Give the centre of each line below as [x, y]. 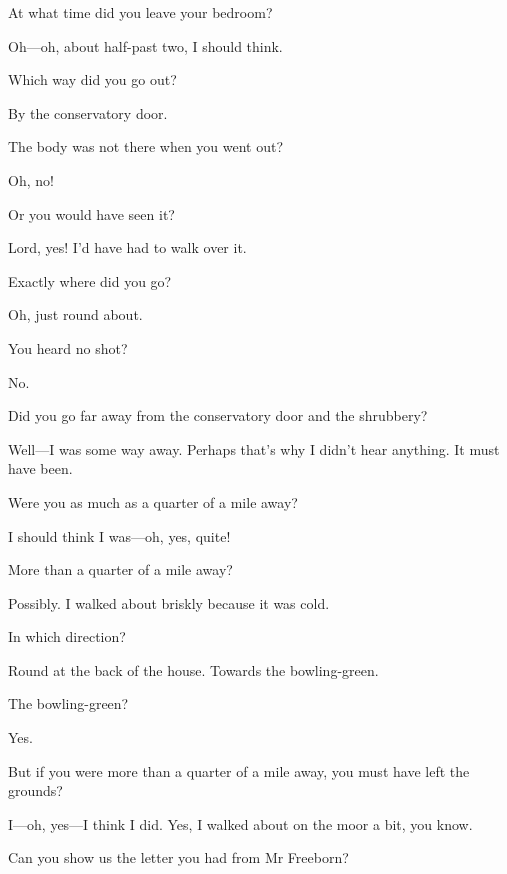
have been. [40, 468]
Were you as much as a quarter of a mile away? [153, 501]
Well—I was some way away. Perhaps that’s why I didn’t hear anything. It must [254, 448]
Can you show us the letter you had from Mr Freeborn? [178, 857]
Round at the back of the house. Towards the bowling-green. [193, 669]
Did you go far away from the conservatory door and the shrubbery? [218, 415]
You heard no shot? [68, 347]
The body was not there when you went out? [146, 146]
